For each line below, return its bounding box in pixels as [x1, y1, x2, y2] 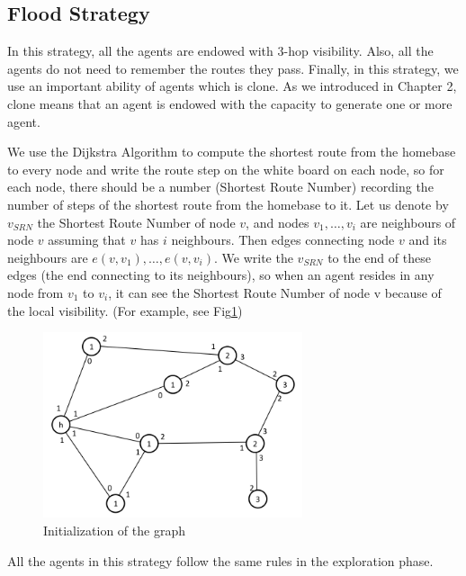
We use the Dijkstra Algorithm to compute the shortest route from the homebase [7, 142, 456, 161]
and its [408, 230, 447, 249]
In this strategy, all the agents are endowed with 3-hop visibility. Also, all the [7, 41, 434, 60]
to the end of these [327, 247, 431, 266]
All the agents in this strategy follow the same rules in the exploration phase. [7, 551, 434, 570]
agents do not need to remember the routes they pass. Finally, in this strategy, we [7, 58, 459, 77]
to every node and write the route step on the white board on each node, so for [7, 159, 444, 178]
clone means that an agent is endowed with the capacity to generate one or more [7, 94, 453, 112]
